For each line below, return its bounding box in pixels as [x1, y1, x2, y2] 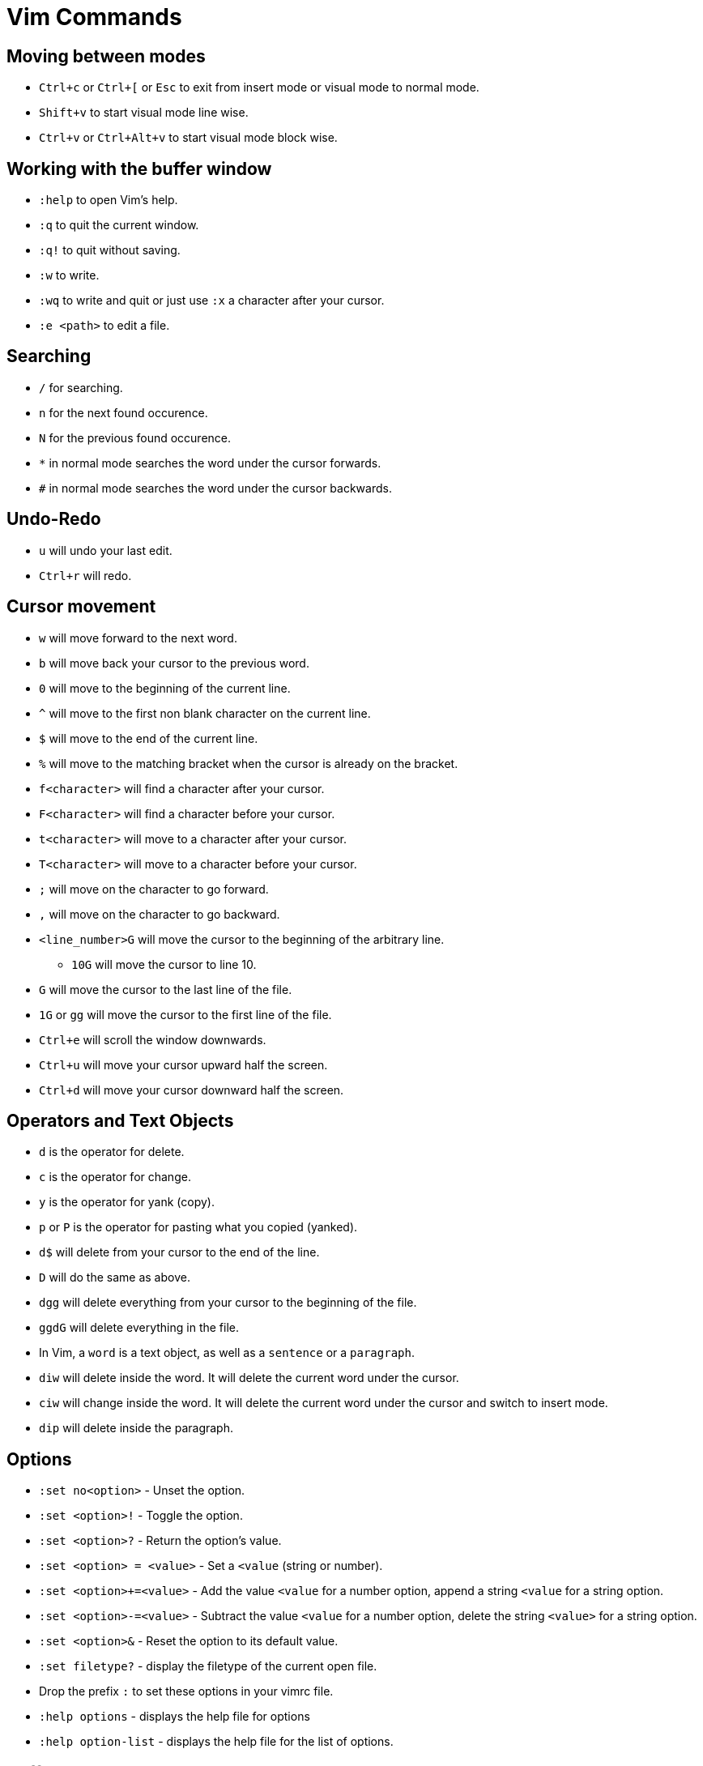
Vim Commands [6, 3, 182, 31]
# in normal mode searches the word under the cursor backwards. [39, 480, 392, 495]
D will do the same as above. [39, 1270, 190, 1285]
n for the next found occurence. [39, 405, 208, 420]
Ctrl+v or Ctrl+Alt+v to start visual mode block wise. [39, 130, 338, 145]
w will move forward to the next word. [39, 630, 237, 645]
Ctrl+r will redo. [39, 568, 132, 582]
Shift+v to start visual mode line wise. [39, 105, 249, 120]
